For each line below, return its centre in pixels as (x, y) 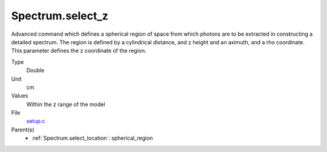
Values (20, 96)
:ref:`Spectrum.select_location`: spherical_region (92, 138)
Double (35, 70)
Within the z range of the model (66, 104)
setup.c (36, 121)
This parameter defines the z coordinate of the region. (79, 51)
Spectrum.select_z (60, 16)
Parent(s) (23, 130)
